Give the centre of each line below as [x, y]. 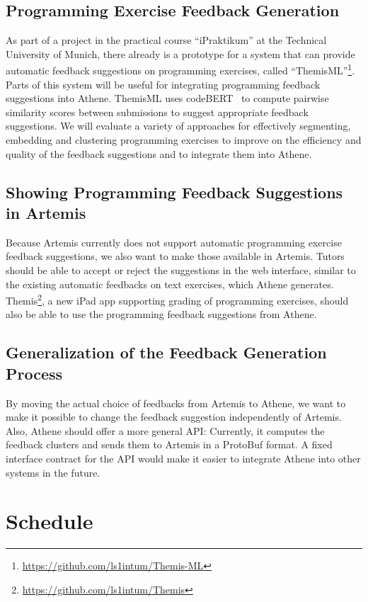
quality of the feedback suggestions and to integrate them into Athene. [159, 153]
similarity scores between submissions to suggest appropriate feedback [157, 112]
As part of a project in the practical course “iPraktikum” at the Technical [166, 40]
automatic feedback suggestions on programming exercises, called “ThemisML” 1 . [180, 69]
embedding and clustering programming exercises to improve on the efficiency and [184, 140]
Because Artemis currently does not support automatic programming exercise [174, 242]
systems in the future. [53, 472]
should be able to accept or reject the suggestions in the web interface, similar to [181, 269]
